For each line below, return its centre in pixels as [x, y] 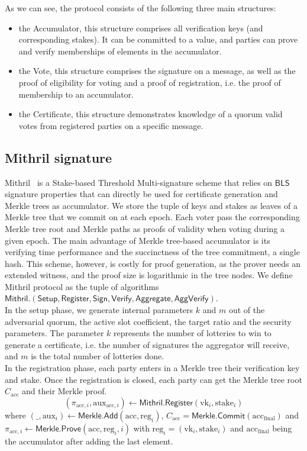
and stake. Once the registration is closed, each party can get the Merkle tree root [153, 379]
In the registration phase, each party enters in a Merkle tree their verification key [152, 368]
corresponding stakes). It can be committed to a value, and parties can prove [158, 39]
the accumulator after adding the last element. [89, 441]
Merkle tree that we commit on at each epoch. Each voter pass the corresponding [152, 217]
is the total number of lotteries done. [98, 356]
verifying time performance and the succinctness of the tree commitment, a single [152, 252]
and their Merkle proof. [64, 391]
